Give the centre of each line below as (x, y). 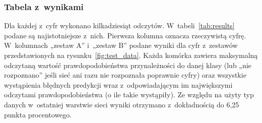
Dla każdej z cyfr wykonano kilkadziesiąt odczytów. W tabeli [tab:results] (119, 25)
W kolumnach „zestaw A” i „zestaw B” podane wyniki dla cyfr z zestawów (121, 45)
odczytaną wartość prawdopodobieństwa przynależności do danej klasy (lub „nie (128, 65)
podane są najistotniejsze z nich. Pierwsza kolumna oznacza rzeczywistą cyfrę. (125, 35)
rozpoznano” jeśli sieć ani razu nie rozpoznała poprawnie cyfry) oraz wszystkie (125, 75)
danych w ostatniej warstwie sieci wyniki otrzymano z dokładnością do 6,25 (122, 104)
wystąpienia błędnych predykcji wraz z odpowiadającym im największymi (118, 84)
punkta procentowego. (38, 114)
